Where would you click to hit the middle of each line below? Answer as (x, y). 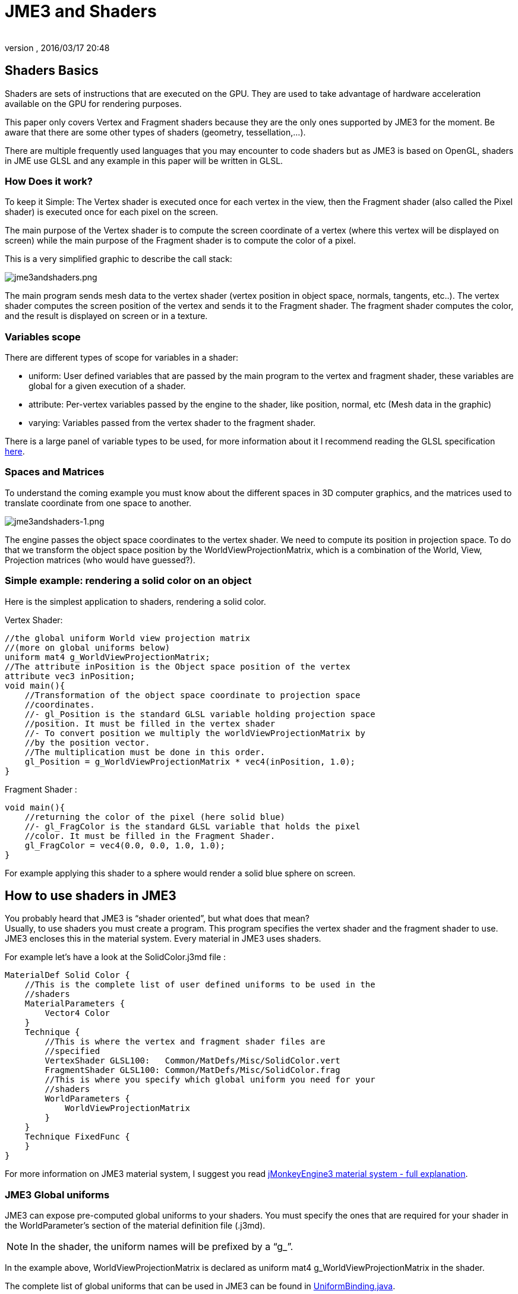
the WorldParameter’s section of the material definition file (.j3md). (135, 1226)
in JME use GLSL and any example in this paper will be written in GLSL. (144, 160)
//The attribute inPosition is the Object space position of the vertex (178, 666)
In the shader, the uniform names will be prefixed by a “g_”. (162, 1247)
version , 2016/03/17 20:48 (57, 48)
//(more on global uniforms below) (88, 647)
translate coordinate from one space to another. (98, 503)
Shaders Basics (52, 71)
